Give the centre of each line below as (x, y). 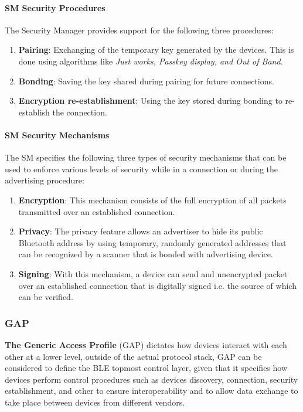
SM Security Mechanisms (57, 135)
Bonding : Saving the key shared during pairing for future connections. (146, 81)
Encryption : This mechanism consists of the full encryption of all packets (152, 200)
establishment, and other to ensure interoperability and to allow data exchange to (151, 391)
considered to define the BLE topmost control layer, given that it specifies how (146, 368)
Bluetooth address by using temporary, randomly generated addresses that (152, 242)
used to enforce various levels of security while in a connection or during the (141, 168)
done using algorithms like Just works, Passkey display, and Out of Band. (151, 61)
